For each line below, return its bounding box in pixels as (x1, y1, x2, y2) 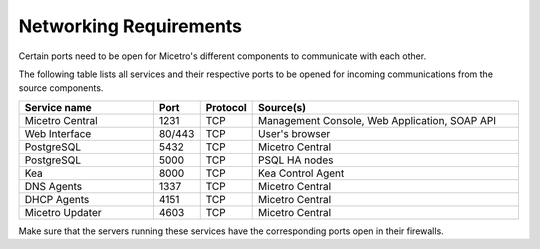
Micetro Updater (24, 205, 102, 219)
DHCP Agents (24, 192, 90, 206)
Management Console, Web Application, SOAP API (258, 113, 497, 127)
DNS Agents (24, 179, 83, 193)
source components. (18, 82, 104, 94)
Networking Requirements (18, 15, 243, 37)
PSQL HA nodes (258, 153, 334, 167)
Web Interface (24, 126, 92, 140)
